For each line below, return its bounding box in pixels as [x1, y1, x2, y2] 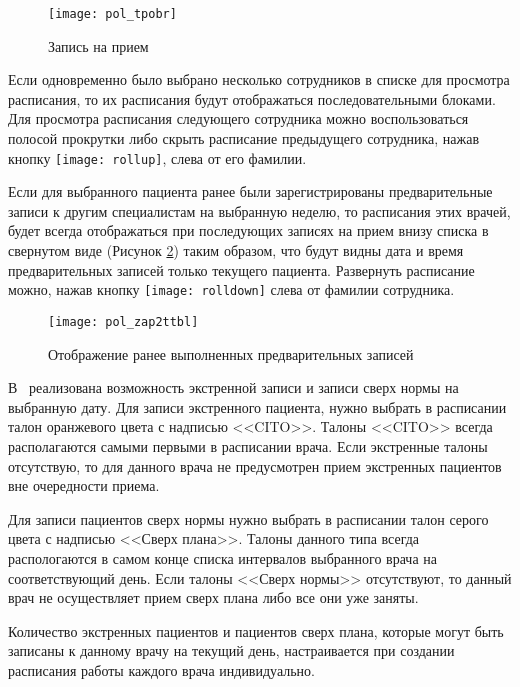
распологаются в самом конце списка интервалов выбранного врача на [8, 547, 437, 568]
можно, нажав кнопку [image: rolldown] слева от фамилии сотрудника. [8, 279, 455, 300]
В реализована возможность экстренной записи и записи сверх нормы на [8, 377, 459, 398]
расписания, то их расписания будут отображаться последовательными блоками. [8, 88, 496, 109]
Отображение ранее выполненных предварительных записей [48, 343, 414, 364]
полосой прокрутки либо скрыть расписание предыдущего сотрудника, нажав [8, 128, 480, 149]
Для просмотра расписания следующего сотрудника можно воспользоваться [8, 108, 469, 129]
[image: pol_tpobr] [48, 7, 177, 21]
